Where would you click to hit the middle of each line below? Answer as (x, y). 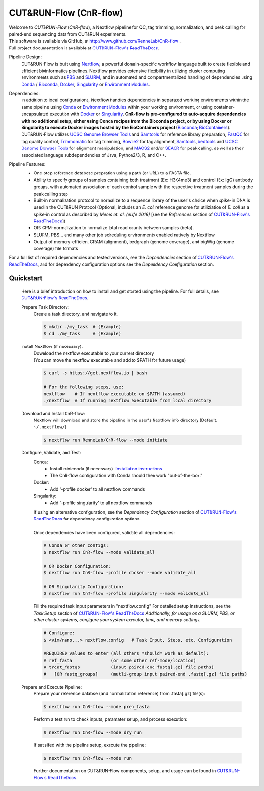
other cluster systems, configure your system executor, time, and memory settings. (117, 620)
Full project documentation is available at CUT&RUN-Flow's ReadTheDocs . (84, 48)
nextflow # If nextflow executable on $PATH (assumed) (115, 394)
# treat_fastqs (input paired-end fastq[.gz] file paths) (129, 667)
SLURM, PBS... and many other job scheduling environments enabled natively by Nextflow (124, 235)
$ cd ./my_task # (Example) (83, 334)
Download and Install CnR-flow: (53, 413)
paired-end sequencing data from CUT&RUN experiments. (68, 34)
